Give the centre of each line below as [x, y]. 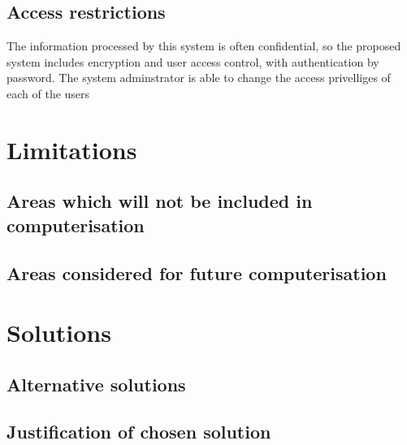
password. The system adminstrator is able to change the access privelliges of [199, 78]
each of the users [48, 93]
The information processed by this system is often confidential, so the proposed [204, 46]
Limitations [72, 149]
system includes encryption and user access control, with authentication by [193, 61]
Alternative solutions [96, 384]
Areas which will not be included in [160, 201]
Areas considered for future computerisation [197, 272]
